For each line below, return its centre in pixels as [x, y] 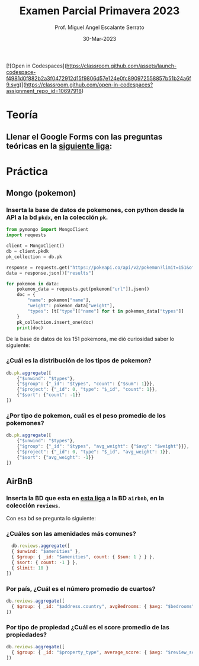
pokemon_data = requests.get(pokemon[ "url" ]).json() [83, 289]
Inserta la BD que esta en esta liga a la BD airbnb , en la [85, 498]
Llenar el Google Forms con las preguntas [84, 136]
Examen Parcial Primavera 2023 [99, 11]
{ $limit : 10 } [30, 568]
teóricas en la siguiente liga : [59, 146]
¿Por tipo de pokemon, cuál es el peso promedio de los [86, 416]
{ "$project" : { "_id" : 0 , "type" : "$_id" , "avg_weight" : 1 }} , [94, 452]
